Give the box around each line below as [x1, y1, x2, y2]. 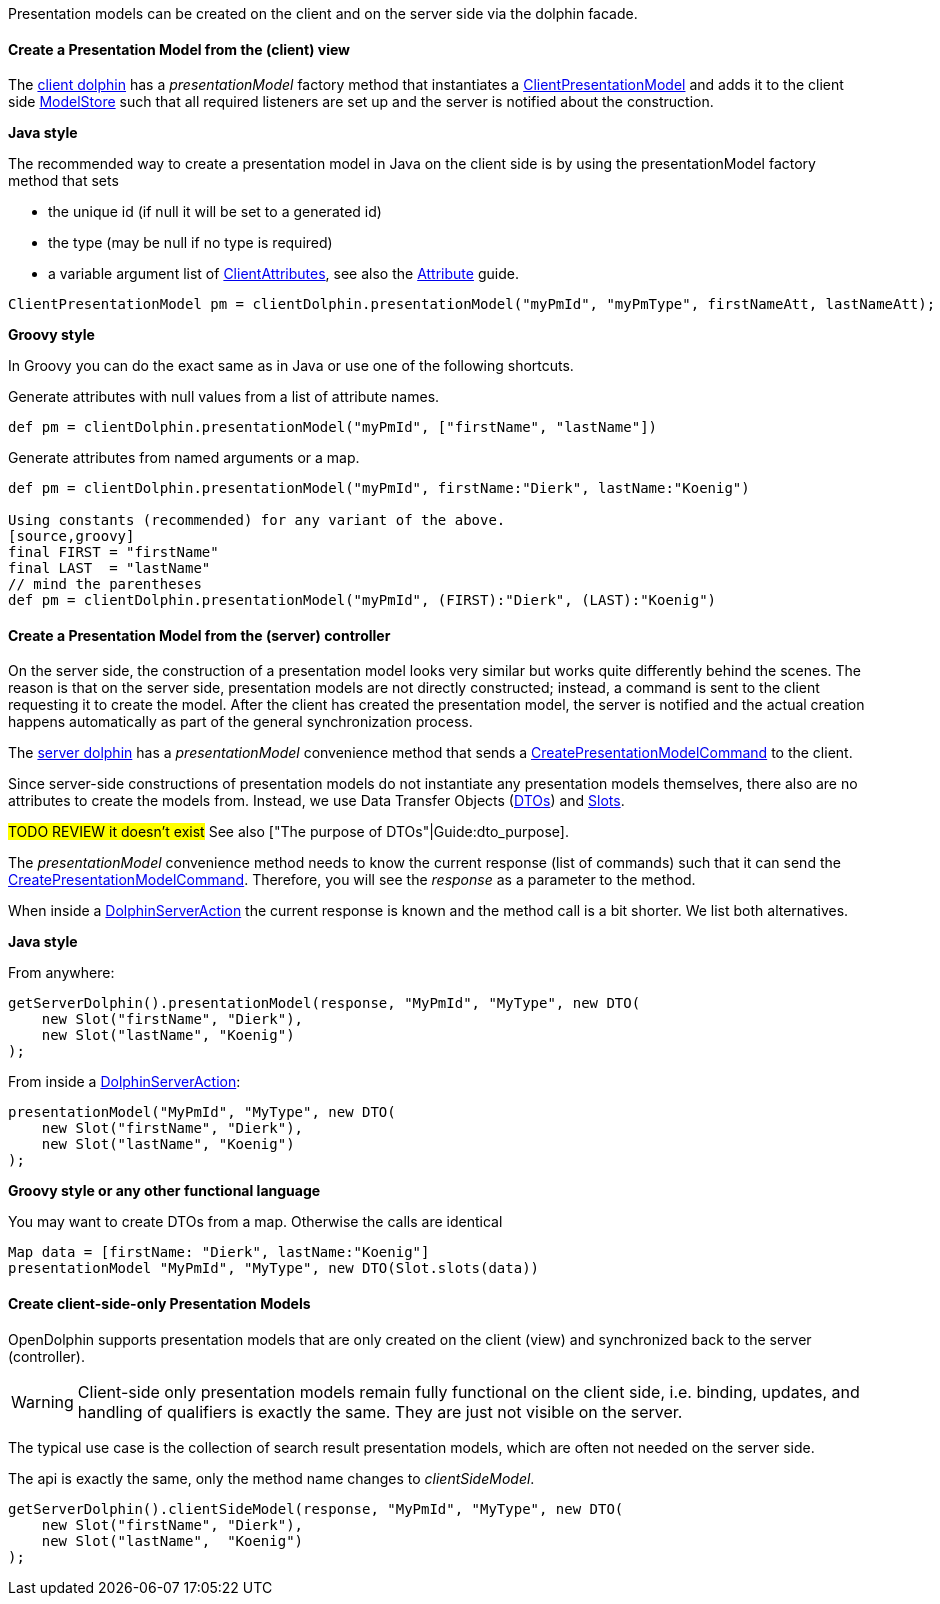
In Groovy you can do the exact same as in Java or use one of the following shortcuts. [8, 357, 574, 375]
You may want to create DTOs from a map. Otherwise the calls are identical [8, 1213, 503, 1231]
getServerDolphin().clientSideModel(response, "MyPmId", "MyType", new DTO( [8, 1500, 624, 1517]
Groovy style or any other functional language [8, 1182, 321, 1200]
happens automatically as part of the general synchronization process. [8, 713, 473, 731]
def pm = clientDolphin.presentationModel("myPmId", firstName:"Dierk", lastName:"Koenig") [8, 480, 750, 497]
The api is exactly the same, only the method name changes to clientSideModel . [8, 1469, 535, 1487]
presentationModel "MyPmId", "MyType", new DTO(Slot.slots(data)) [8, 1260, 540, 1277]
